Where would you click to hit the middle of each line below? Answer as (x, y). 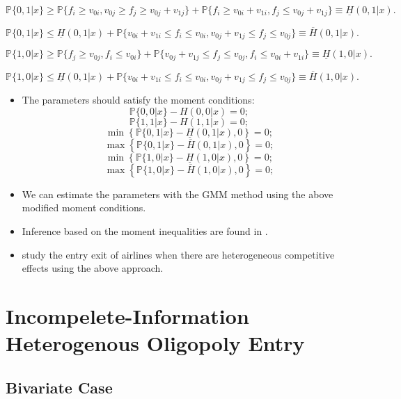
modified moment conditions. (84, 207)
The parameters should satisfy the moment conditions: (138, 100)
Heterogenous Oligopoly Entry (155, 343)
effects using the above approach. (93, 268)
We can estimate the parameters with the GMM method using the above (178, 194)
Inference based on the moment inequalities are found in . (145, 231)
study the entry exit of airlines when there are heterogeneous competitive (178, 254)
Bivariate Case (59, 387)
